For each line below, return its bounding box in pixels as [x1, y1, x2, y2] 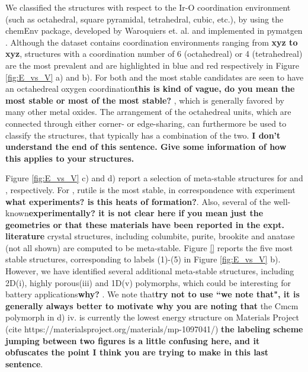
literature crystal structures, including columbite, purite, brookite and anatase [5, 230, 295, 242]
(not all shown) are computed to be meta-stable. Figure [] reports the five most [5, 241, 293, 254]
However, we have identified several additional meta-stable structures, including [5, 265, 294, 277]
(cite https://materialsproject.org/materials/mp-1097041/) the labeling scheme [5, 323, 303, 335]
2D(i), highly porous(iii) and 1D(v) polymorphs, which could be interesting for [5, 276, 291, 288]
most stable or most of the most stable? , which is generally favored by [5, 94, 284, 106]
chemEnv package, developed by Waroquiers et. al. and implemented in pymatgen [5, 24, 303, 37]
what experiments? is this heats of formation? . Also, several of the [5, 195, 271, 207]
